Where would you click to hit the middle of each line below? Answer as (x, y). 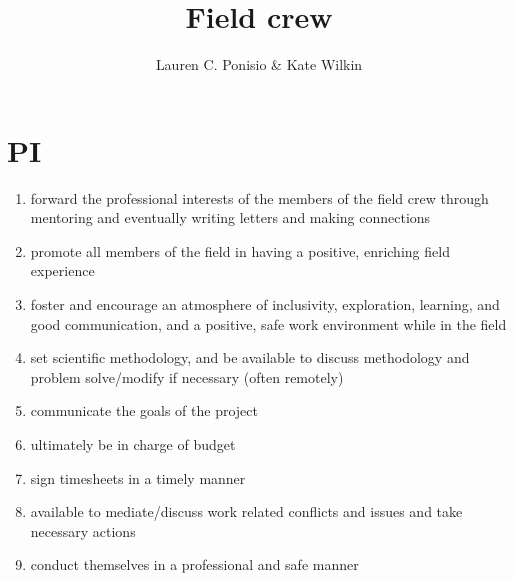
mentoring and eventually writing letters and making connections (230, 217)
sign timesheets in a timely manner (138, 477)
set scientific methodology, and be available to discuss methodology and (250, 357)
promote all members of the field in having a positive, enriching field (240, 250)
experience (62, 270)
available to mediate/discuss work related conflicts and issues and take (246, 511)
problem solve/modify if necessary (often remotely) (187, 376)
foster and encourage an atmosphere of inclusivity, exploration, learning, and (265, 304)
